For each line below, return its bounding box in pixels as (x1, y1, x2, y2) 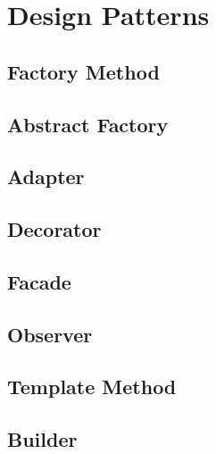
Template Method (7, 373, 177, 400)
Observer (7, 320, 93, 348)
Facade (7, 267, 71, 295)
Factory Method (7, 57, 160, 85)
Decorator (7, 215, 102, 243)
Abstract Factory (7, 110, 169, 138)
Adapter (7, 163, 85, 190)
